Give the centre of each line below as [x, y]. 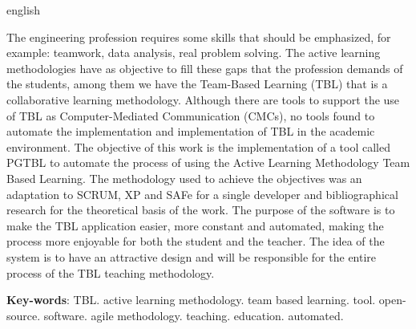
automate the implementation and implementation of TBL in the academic [191, 131]
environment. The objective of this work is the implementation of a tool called [198, 146]
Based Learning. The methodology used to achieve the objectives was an [184, 178]
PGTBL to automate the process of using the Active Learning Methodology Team [208, 162]
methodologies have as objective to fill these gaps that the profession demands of [205, 68]
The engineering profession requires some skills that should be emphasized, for [199, 37]
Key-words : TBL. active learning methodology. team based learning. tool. [191, 300]
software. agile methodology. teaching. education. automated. [194, 315]
